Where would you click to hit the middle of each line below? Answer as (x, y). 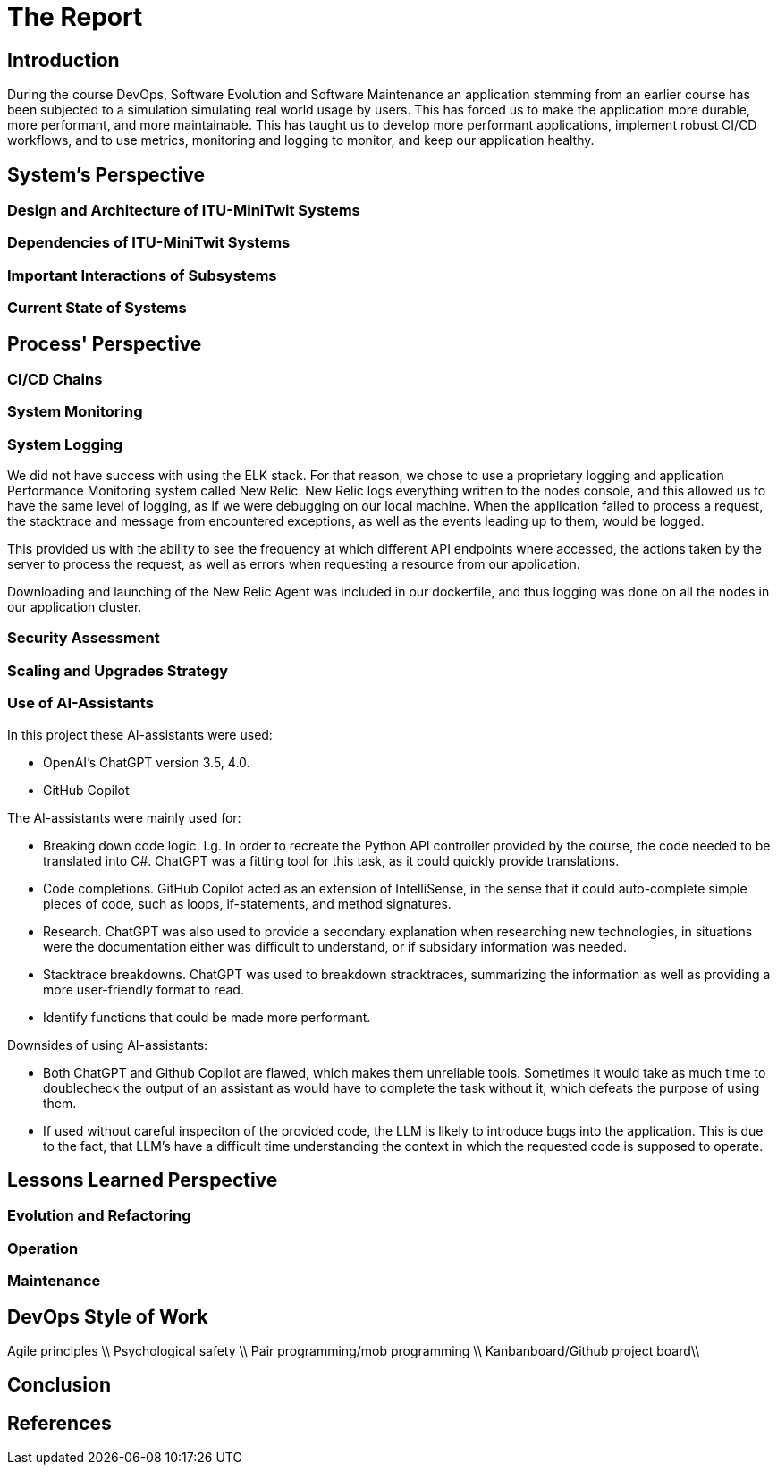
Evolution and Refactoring (99, 1216)
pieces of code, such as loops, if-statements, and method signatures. (247, 903)
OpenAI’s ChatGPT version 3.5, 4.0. (147, 762)
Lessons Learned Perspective (143, 1180)
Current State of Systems (97, 308)
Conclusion (59, 1385)
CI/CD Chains (55, 379)
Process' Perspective (105, 343)
